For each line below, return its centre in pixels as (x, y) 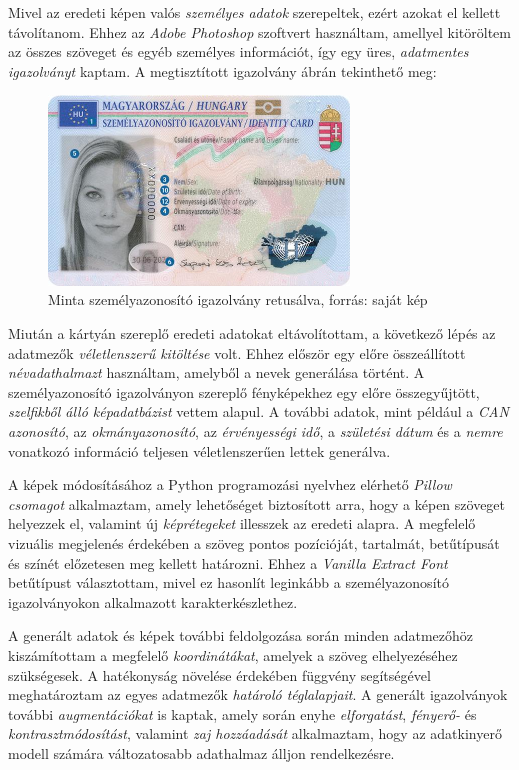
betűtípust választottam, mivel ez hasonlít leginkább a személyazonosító (228, 582)
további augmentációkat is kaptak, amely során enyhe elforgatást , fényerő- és (242, 713)
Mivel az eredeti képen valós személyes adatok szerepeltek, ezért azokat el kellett (254, 12)
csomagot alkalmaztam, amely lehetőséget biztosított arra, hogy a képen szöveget (257, 503)
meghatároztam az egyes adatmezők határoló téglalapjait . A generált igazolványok (258, 694)
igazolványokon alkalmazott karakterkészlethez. (153, 601)
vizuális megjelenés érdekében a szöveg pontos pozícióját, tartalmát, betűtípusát (254, 542)
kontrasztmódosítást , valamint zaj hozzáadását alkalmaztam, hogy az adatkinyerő (255, 733)
